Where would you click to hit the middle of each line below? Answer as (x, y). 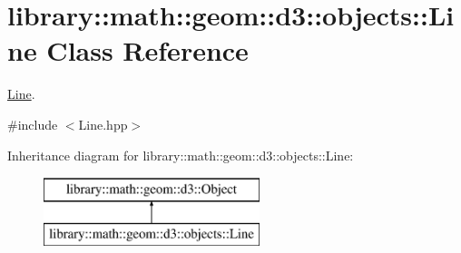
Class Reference (147, 50)
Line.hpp (103, 124)
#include (33, 124)
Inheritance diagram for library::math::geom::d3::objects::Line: (181, 155)
